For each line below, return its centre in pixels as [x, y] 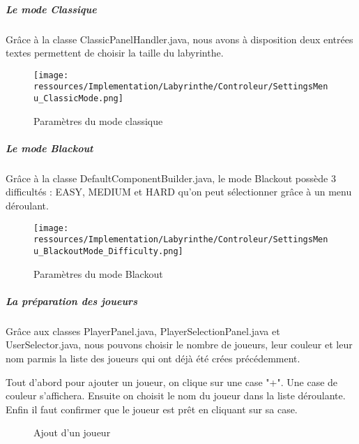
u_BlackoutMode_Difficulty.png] [108, 251]
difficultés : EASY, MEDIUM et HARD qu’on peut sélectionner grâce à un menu [179, 192]
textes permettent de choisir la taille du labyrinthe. [115, 53]
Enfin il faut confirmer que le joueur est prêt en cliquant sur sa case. [152, 409]
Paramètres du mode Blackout [98, 273]
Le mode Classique [51, 9]
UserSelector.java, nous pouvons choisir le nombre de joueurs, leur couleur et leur [179, 345]
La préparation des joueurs [71, 301]
